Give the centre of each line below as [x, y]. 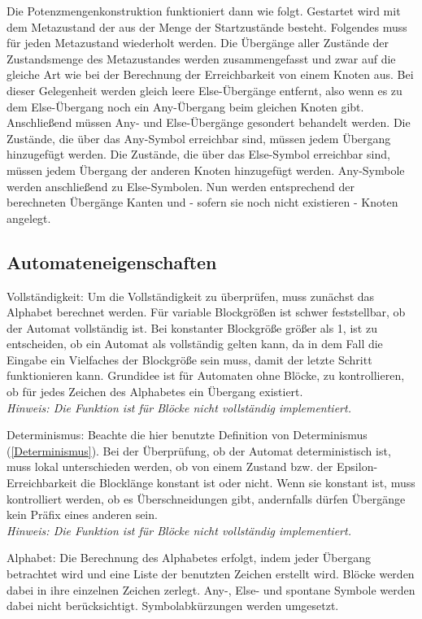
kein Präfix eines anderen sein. [82, 514]
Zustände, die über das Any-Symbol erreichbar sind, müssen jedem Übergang [199, 138]
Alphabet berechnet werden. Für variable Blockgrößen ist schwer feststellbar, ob [206, 312]
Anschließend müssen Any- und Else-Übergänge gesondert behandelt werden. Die [209, 122]
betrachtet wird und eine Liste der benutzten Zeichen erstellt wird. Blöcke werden [211, 574]
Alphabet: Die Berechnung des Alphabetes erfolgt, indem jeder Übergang [189, 558]
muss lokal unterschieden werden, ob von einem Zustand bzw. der [170, 466]
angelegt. [29, 218]
